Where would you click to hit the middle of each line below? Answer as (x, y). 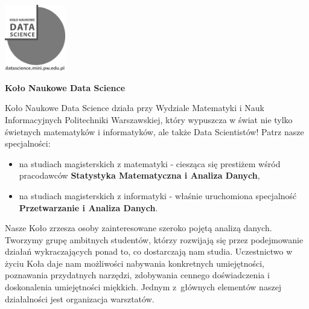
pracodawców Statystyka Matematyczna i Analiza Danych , (139, 175)
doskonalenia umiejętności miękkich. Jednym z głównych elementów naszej (143, 287)
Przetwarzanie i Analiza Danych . (88, 207)
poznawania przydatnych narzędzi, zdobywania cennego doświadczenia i (137, 275)
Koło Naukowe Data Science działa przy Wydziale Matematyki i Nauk (135, 108)
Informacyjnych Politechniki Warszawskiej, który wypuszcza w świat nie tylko (149, 119)
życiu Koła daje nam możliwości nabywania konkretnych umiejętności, (135, 263)
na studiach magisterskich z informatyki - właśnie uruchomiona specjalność (158, 195)
